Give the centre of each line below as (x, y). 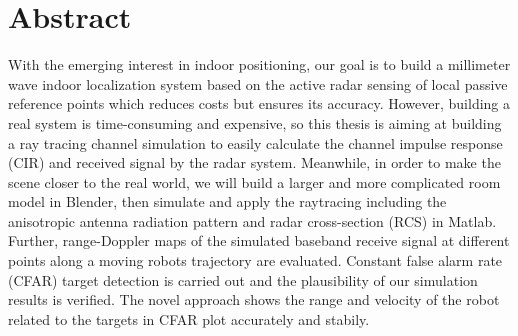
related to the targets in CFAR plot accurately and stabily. (189, 318)
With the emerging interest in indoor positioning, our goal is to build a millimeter (259, 64)
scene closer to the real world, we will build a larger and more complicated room (254, 181)
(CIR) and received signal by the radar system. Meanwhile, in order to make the (254, 162)
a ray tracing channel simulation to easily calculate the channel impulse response (255, 142)
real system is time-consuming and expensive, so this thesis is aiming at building (255, 122)
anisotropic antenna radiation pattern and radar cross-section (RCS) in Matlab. (252, 220)
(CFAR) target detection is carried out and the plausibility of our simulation (243, 279)
